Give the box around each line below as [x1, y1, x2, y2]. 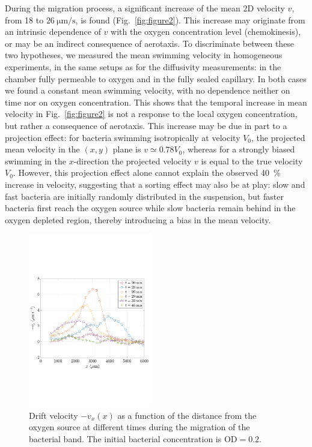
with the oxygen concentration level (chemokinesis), [111, 25, 301, 38]
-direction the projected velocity [73, 154, 192, 167]
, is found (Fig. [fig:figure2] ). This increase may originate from [75, 13, 305, 26]
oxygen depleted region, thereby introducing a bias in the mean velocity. [5, 213, 271, 226]
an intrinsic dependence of [5, 25, 101, 38]
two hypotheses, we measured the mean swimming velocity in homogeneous [5, 49, 283, 61]
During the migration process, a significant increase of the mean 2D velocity [5, 2, 285, 14]
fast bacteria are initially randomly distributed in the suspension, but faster [5, 190, 284, 202]
